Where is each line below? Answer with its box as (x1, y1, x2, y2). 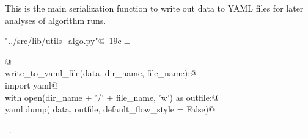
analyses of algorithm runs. (5, 13, 106, 26)
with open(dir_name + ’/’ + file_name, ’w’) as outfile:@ (5, 90, 219, 103)
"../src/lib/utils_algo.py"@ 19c (5, 34, 122, 47)
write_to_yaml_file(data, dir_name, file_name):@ (5, 67, 197, 79)
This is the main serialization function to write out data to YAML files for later (5, 2, 304, 14)
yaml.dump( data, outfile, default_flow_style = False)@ (5, 103, 216, 115)
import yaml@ (5, 78, 58, 91)
